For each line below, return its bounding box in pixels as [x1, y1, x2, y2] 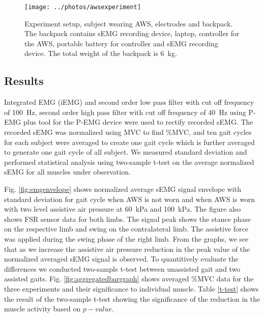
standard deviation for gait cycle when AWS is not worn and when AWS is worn [4, 193, 255, 204]
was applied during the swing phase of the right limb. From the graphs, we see [4, 233, 249, 244]
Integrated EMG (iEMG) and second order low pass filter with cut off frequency [4, 97, 254, 107]
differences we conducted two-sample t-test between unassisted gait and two [4, 263, 241, 274]
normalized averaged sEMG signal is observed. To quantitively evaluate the [4, 253, 239, 264]
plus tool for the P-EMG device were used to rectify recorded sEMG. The [23, 117, 253, 127]
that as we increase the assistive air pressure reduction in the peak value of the [4, 243, 250, 254]
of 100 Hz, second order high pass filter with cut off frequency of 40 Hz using [4, 106, 246, 117]
